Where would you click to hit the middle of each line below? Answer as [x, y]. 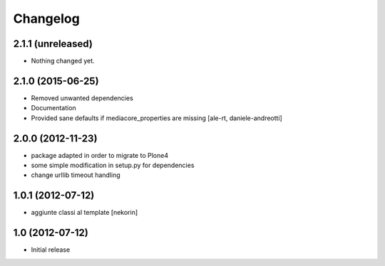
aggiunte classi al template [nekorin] [84, 213]
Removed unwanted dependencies [82, 98]
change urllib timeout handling [76, 175]
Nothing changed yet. [63, 61]
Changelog [46, 18]
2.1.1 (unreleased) [53, 44]
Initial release [51, 250]
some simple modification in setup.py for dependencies [113, 165]
